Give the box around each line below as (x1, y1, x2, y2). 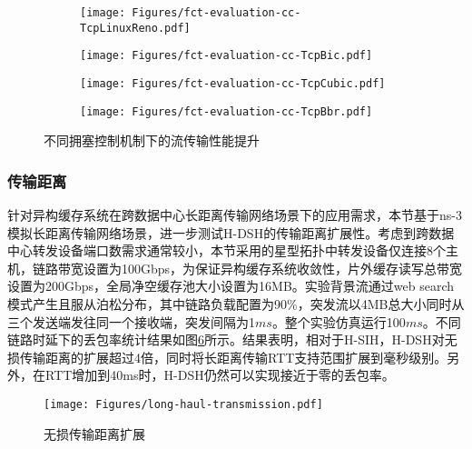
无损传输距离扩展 (44, 424, 145, 443)
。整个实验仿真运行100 (271, 312, 406, 331)
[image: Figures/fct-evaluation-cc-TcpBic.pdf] (80, 49, 373, 63)
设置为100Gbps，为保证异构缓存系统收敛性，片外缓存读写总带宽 (83, 258, 463, 277)
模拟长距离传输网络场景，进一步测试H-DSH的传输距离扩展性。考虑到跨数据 (7, 223, 455, 242)
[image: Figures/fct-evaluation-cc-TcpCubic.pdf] (80, 76, 386, 90)
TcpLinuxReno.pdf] (80, 21, 191, 35)
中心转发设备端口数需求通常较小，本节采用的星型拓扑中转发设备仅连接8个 (7, 241, 446, 260)
